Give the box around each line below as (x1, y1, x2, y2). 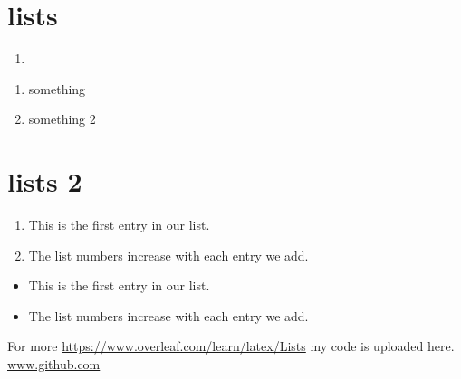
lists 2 (7, 163, 82, 200)
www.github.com (7, 355, 101, 373)
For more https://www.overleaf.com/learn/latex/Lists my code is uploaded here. (7, 336, 455, 355)
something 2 (28, 109, 96, 128)
